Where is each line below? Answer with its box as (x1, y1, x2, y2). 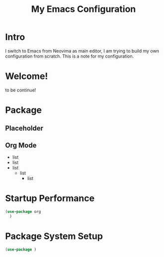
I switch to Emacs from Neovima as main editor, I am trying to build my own (5, 48, 159, 54)
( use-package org (5, 209, 41, 214)
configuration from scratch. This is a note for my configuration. (5, 53, 134, 59)
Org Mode (5, 141, 37, 150)
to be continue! (5, 87, 36, 93)
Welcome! (5, 71, 48, 82)
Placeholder (5, 124, 44, 133)
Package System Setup (5, 231, 103, 242)
